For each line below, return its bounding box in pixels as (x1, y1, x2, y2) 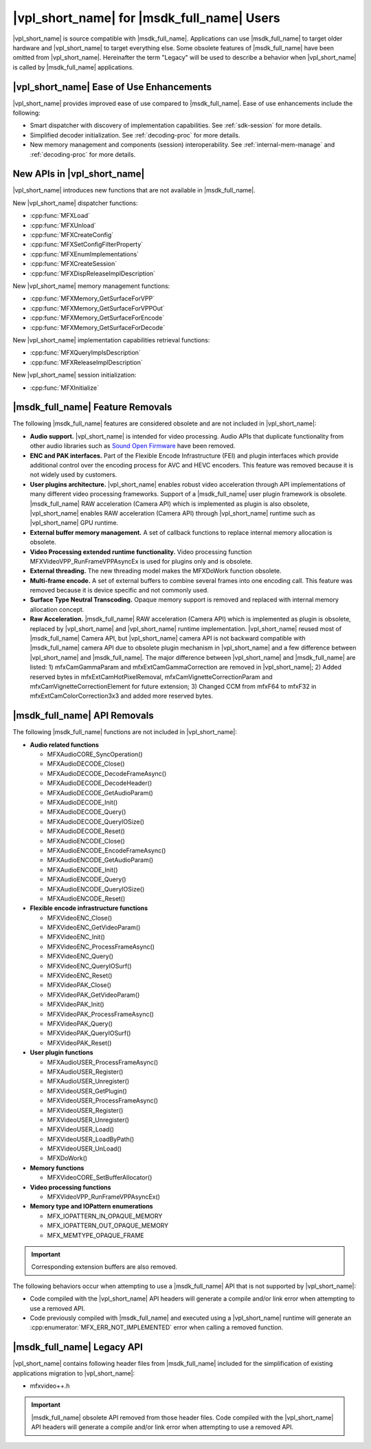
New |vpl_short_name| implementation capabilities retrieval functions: (12, 335, 210, 344)
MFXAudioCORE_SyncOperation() (47, 750, 144, 759)
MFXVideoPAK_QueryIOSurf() (47, 1029, 131, 1037)
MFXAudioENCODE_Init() (47, 865, 118, 874)
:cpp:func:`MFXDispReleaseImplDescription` (30, 269, 156, 278)
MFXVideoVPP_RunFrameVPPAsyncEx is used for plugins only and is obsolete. (30, 557, 253, 565)
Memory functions (30, 1164, 85, 1172)
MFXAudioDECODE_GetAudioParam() (47, 788, 154, 797)
